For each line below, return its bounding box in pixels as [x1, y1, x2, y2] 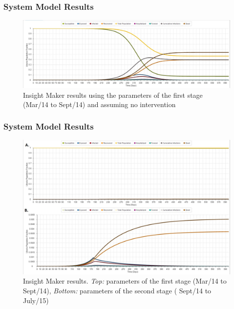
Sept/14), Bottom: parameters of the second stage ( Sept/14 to [23, 286, 212, 296]
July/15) [23, 295, 49, 305]
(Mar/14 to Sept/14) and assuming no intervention [23, 99, 176, 110]
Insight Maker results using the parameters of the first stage [23, 89, 203, 100]
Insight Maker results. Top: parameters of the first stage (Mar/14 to [23, 276, 227, 286]
